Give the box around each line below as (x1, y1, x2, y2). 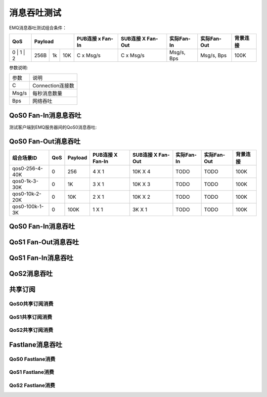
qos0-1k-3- (12, 177, 39, 184)
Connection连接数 (32, 82, 74, 89)
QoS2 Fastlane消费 (9, 382, 55, 389)
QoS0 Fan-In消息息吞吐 (9, 111, 82, 120)
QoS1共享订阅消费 (9, 313, 52, 320)
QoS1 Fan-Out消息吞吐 (9, 238, 79, 247)
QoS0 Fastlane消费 (9, 355, 55, 362)
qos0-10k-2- (12, 190, 42, 197)
